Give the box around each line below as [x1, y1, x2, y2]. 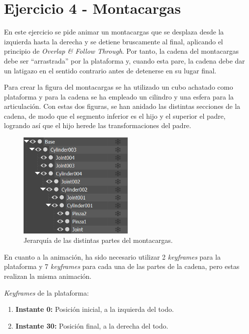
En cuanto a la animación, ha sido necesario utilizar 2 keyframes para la [4, 251, 221, 262]
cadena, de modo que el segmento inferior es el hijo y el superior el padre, [4, 110, 226, 121]
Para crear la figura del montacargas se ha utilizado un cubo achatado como [4, 82, 233, 92]
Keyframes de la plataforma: [4, 287, 89, 298]
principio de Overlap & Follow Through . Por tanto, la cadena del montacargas [4, 46, 239, 56]
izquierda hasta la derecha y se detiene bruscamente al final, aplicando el [4, 36, 223, 46]
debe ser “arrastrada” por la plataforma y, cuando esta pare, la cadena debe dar [4, 55, 245, 66]
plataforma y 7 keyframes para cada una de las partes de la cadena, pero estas [4, 261, 240, 271]
